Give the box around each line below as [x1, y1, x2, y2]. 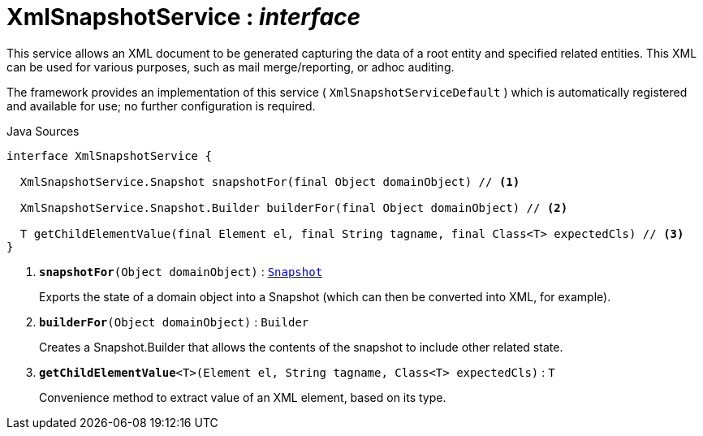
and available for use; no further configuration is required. [6, 98, 316, 113]
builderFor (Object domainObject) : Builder [39, 314, 309, 329]
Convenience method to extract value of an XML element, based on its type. [39, 390, 446, 404]
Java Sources [6, 123, 80, 138]
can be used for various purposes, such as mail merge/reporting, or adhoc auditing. [6, 59, 455, 74]
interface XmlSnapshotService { [6, 149, 212, 162]
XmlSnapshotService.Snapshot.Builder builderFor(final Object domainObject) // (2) [19, 201, 568, 214]
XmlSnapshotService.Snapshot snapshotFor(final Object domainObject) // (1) [19, 175, 520, 188]
